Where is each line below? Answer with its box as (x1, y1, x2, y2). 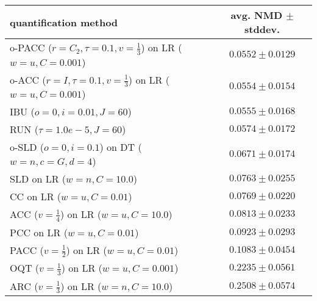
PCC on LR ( (10, 225, 68, 239)
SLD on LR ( (10, 172, 66, 186)
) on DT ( (99, 140, 142, 154)
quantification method (10, 15, 118, 29)
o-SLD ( (10, 140, 45, 154)
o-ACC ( (10, 72, 46, 87)
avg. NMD (230, 8, 283, 22)
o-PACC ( (10, 40, 52, 54)
